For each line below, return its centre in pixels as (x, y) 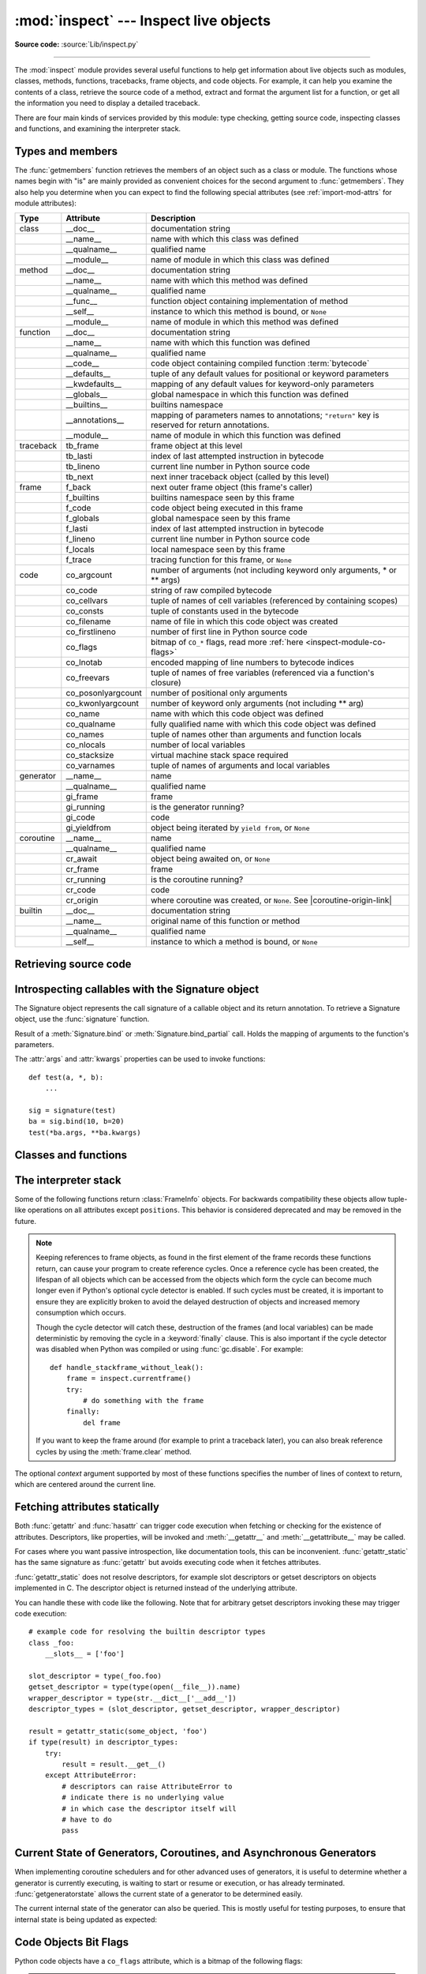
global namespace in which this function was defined (250, 395)
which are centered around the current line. (85, 1484)
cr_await (82, 859)
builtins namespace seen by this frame (223, 497)
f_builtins (83, 497)
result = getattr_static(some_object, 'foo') (118, 1731)
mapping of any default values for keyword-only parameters (263, 385)
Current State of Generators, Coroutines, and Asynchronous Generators (195, 1853)
